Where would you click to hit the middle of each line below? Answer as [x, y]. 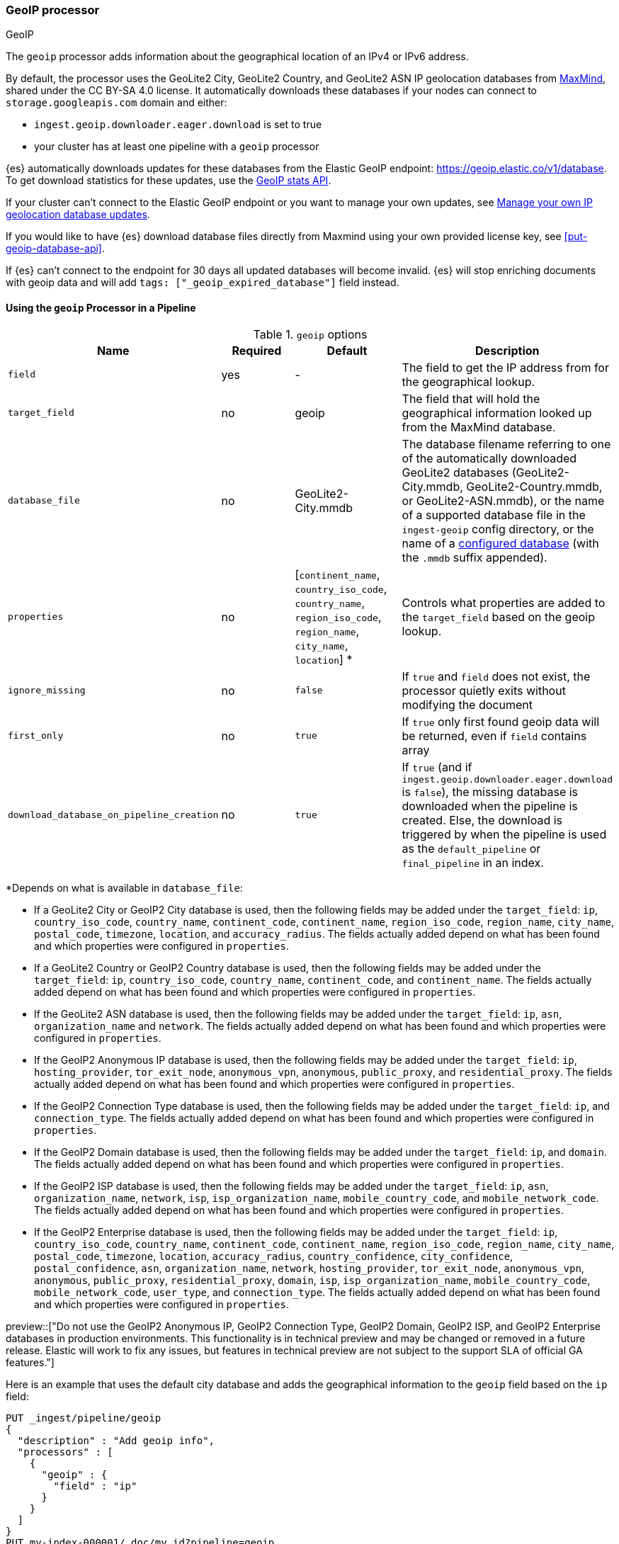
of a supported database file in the [494, 515]
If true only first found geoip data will [501, 721]
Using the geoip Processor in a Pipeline [101, 307]
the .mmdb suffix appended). [475, 557]
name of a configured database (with [500, 543]
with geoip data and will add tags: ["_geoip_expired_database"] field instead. [203, 283]
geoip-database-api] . [56, 249]
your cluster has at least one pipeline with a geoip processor [177, 147]
